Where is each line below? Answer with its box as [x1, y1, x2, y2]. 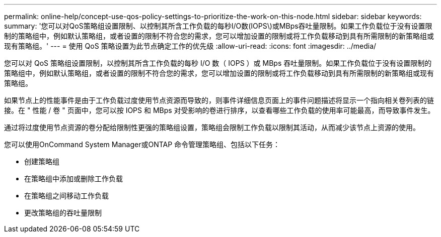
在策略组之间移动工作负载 [24, 191, 109, 200]
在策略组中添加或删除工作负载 [24, 174, 123, 183]
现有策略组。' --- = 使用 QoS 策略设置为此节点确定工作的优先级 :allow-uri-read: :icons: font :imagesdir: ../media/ [4, 42, 377, 50]
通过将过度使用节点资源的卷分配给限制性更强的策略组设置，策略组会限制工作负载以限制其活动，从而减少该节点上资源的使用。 [4, 123, 420, 132]
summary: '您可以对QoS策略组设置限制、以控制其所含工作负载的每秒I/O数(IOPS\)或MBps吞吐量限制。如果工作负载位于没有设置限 [4, 22, 432, 30]
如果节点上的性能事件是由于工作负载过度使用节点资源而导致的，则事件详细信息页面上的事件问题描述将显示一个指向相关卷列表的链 [4, 96, 434, 104]
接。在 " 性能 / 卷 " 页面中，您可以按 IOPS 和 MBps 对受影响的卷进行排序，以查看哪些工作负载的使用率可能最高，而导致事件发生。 [4, 106, 435, 114]
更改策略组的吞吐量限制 [24, 208, 102, 217]
